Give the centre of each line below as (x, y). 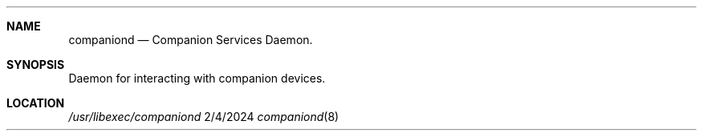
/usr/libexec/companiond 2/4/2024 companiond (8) (204, 117)
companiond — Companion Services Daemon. (191, 40)
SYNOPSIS (36, 64)
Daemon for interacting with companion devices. (197, 78)
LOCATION (36, 103)
